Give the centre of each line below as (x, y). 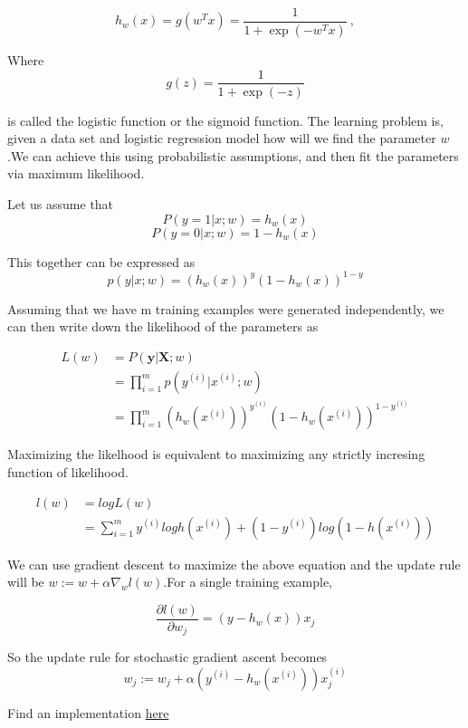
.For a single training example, (248, 582)
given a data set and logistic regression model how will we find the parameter (222, 138)
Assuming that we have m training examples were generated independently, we (226, 308)
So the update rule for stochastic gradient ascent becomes (167, 657)
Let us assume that (61, 203)
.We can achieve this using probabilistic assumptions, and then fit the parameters (233, 155)
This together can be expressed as (101, 261)
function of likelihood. (68, 472)
